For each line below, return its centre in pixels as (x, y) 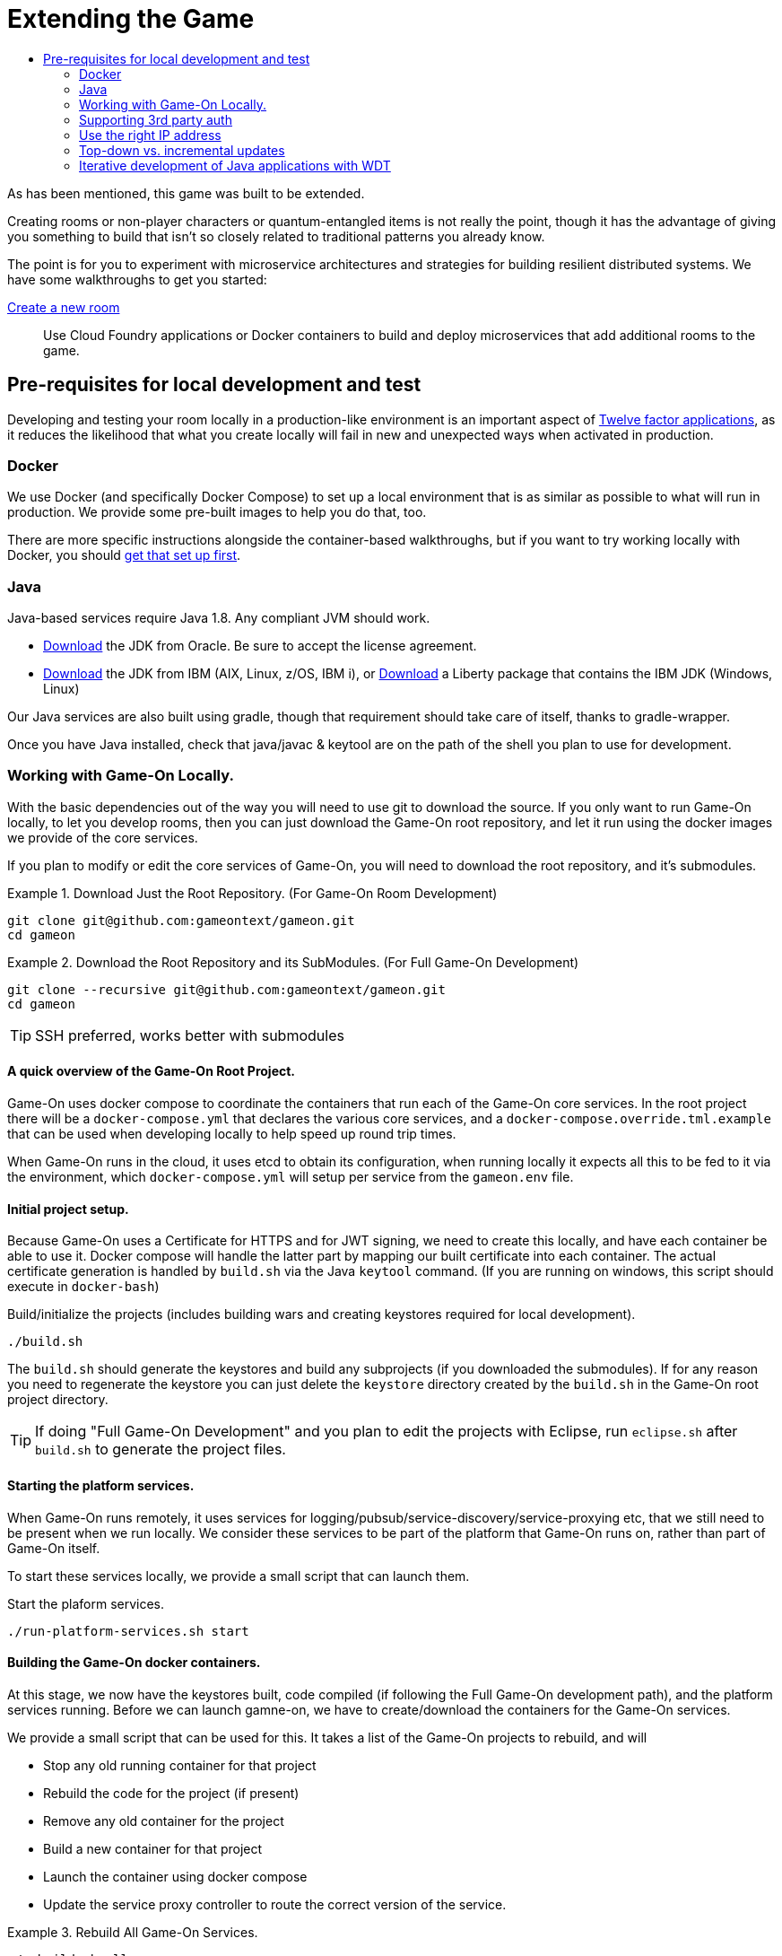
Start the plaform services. (86, 1603)
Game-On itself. (54, 1548)
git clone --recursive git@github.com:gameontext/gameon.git (226, 989)
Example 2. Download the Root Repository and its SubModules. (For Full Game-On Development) (293, 962)
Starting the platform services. (101, 1485)
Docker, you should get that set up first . (124, 555)
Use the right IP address (150, 135)
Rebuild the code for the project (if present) (171, 1793)
